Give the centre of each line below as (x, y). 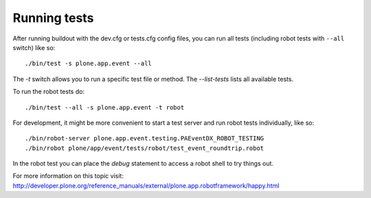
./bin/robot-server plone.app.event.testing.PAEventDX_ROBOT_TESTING (145, 138)
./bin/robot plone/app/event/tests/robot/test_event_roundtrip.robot (145, 148)
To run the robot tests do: (49, 92)
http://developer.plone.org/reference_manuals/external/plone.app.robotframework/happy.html (146, 186)
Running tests (53, 18)
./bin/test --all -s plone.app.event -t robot (105, 107)
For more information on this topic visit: (68, 176)
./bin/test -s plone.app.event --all (89, 64)
